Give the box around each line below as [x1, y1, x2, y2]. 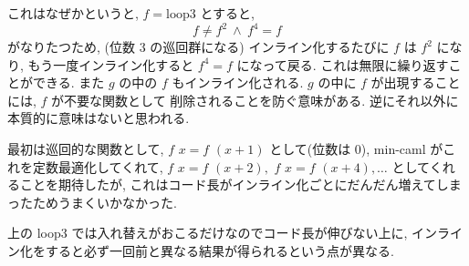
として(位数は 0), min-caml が [269, 139, 443, 159]
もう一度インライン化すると [27, 55, 194, 74]
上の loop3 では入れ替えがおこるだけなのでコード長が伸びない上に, [7, 223, 408, 242]
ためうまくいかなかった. [32, 192, 177, 211]
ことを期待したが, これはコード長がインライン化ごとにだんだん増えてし [19, 175, 449, 194]
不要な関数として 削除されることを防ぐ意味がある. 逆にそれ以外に [64, 90, 459, 109]
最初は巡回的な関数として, [7, 139, 164, 159]
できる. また [32, 73, 105, 92]
